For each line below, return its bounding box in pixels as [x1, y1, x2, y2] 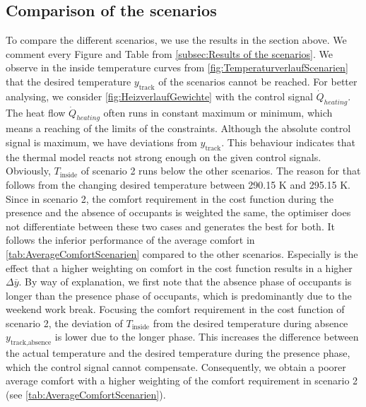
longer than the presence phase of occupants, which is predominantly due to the [6, 288, 352, 302]
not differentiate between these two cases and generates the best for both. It [6, 218, 335, 233]
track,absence [10, 339, 52, 347]
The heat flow [6, 105, 66, 119]
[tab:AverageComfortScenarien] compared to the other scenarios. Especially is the [6, 246, 358, 261]
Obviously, [6, 163, 51, 178]
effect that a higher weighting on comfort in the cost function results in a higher [6, 260, 353, 275]
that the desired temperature [6, 73, 131, 88]
